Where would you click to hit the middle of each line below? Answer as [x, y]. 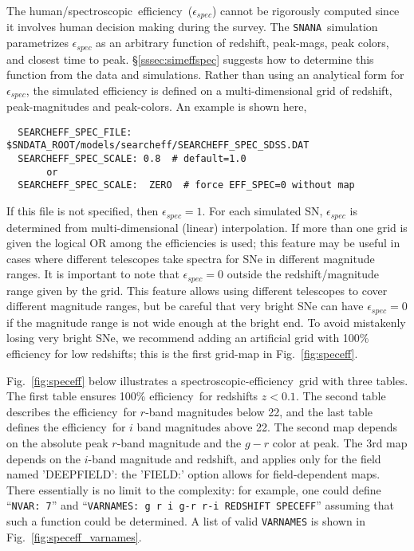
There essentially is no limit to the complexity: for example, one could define [194, 489]
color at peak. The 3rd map [340, 442]
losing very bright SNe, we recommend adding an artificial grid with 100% [188, 338]
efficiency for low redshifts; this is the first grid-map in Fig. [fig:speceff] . [182, 353]
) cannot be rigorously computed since [306, 10]
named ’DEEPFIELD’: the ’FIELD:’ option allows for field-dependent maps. [193, 474]
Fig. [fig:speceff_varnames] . [74, 536]
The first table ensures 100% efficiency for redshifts [132, 396]
